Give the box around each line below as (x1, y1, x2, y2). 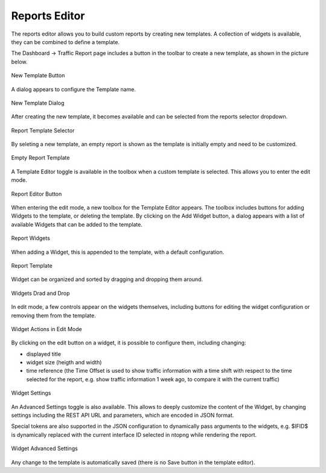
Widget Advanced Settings (11, 445, 78, 452)
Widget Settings (11, 390, 51, 397)
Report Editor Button (11, 190, 62, 198)
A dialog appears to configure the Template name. (11, 85, 136, 93)
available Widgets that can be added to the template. (11, 220, 143, 228)
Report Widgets (11, 234, 51, 242)
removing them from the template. (11, 312, 96, 319)
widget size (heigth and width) (26, 359, 102, 366)
